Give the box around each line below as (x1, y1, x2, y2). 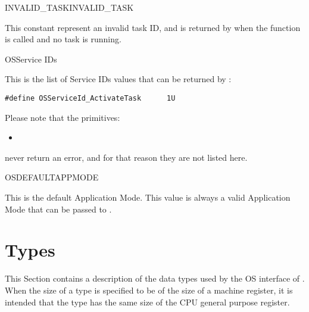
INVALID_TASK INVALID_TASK (5, 1, 134, 13)
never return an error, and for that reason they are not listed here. (5, 151, 248, 163)
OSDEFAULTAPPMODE (5, 171, 99, 183)
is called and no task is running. (5, 33, 121, 45)
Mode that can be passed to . (5, 202, 112, 215)
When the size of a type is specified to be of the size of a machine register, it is (5, 283, 293, 296)
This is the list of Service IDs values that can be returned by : (5, 73, 232, 85)
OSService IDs (5, 52, 57, 65)
